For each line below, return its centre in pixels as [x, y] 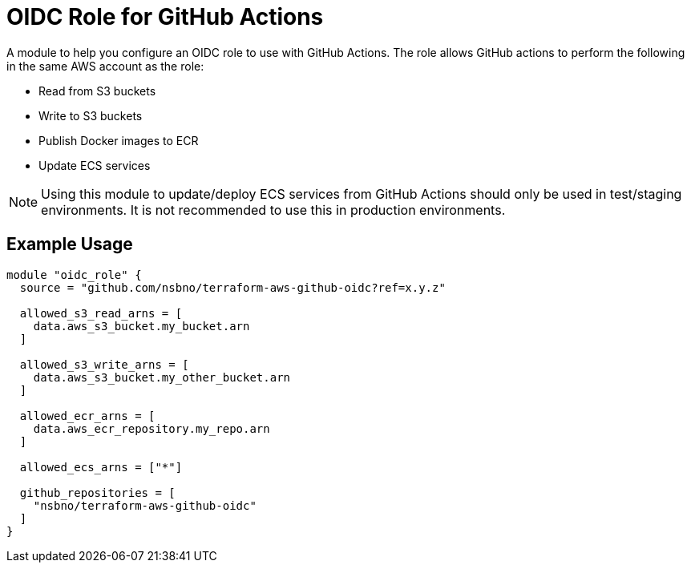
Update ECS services [95, 165]
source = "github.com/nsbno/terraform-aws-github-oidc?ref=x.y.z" [232, 287]
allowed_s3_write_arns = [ [104, 364]
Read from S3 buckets [97, 91]
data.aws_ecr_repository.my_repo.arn [152, 428]
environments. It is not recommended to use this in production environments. [273, 210]
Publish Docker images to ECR [119, 140]
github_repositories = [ [97, 492]
